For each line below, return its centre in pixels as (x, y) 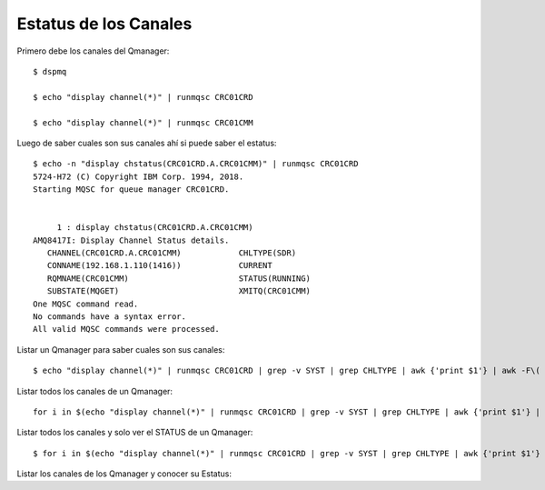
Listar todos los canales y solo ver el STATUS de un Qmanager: (135, 433)
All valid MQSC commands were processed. (126, 329)
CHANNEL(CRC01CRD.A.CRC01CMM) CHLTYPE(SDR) (172, 253)
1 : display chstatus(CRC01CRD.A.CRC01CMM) (155, 228)
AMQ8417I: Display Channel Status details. (131, 240)
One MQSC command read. (86, 304)
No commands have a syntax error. (109, 316)
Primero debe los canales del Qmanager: (93, 51)
